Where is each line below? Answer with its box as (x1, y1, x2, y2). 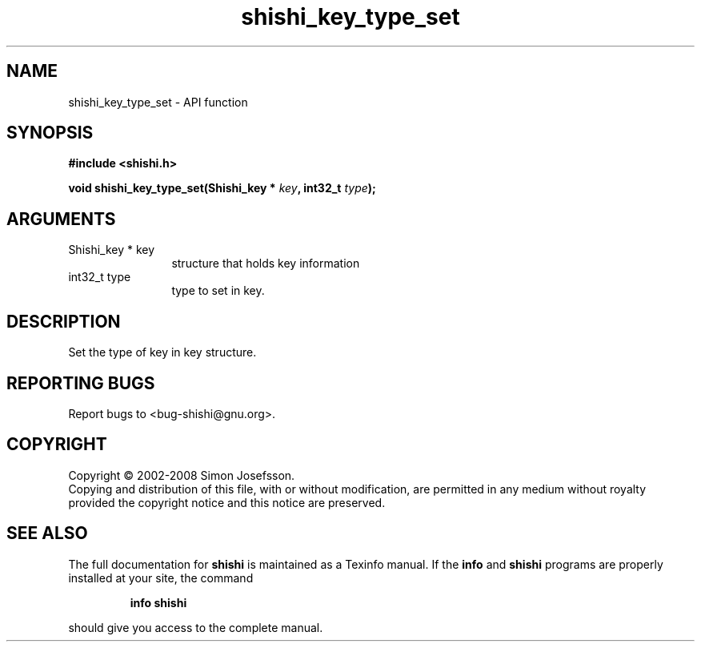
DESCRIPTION (6, 311, 121, 332)
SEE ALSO (6, 523, 88, 544)
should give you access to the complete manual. (68, 620, 323, 634)
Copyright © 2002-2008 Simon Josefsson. (68, 468, 295, 482)
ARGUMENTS (6, 208, 116, 229)
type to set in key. (171, 284, 265, 298)
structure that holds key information (171, 256, 360, 271)
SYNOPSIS (6, 123, 94, 143)
